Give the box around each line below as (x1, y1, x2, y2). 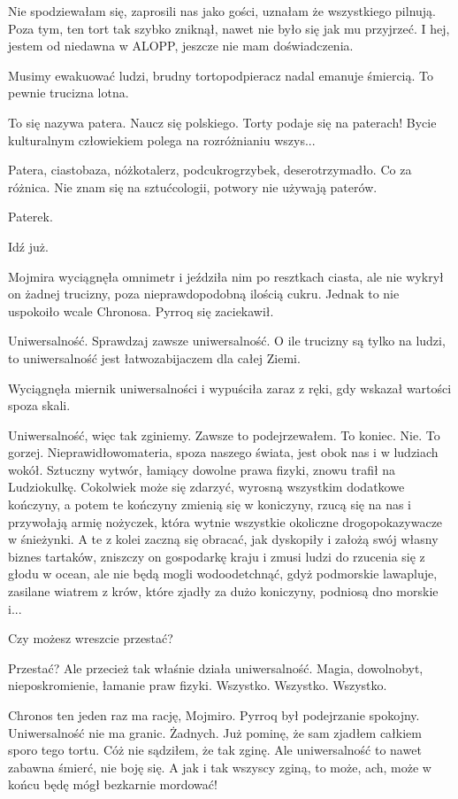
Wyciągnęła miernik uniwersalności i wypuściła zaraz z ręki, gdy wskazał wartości (8, 378, 452, 397)
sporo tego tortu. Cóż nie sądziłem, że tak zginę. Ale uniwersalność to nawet (8, 741, 422, 759)
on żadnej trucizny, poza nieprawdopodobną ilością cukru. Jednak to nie (8, 284, 400, 303)
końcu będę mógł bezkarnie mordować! (8, 775, 218, 794)
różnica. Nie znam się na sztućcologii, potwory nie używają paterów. (8, 177, 378, 196)
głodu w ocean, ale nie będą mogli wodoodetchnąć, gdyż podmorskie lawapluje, (8, 564, 438, 583)
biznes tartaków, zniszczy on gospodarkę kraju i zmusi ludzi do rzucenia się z (8, 547, 425, 565)
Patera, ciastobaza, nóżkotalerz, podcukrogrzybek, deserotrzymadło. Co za (8, 160, 412, 179)
